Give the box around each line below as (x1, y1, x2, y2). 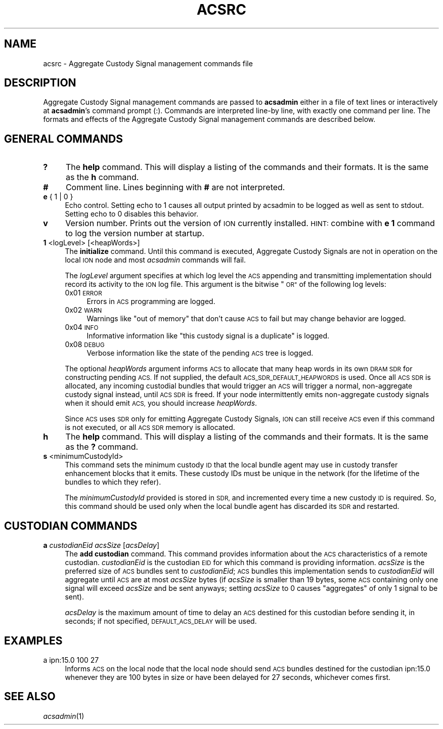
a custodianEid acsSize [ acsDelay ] (43, 541, 160, 550)
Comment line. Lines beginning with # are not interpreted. (65, 182, 285, 193)
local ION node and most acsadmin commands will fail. (65, 255, 246, 265)
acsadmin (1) (43, 711, 84, 720)
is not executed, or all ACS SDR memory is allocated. (65, 423, 235, 432)
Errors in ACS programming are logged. (86, 297, 215, 306)
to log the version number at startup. (65, 228, 205, 239)
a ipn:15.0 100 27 (43, 655, 99, 664)
